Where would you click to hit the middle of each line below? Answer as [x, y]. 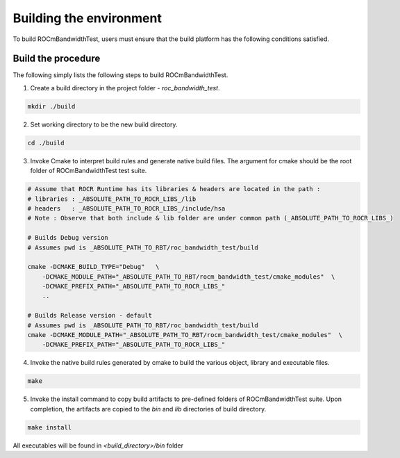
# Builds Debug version [68, 238]
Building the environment [87, 18]
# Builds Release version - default [90, 316]
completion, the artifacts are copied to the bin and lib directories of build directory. [148, 409]
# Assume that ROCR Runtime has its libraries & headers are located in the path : [174, 189]
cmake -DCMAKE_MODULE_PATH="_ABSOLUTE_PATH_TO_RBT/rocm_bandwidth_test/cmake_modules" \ [185, 335]
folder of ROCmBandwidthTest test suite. [89, 171]
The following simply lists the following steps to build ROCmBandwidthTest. [120, 75]
